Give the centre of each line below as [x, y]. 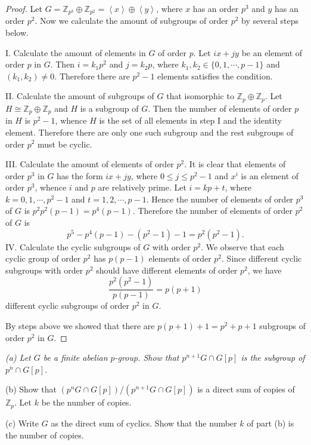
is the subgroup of [273, 357]
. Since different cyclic [262, 258]
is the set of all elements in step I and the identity [191, 120]
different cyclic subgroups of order [67, 306]
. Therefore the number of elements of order [213, 211]
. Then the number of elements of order [220, 108]
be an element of [272, 52]
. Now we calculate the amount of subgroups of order [131, 21]
